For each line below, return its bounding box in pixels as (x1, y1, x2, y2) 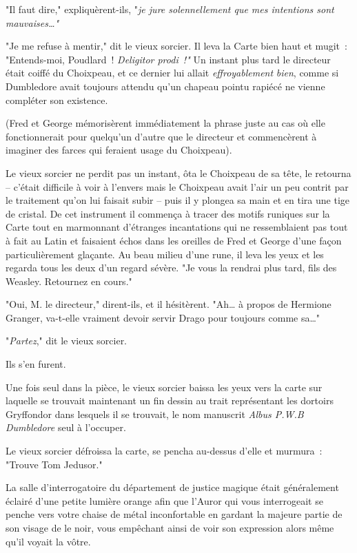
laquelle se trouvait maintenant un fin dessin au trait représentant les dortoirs (6, 393, 334, 408)
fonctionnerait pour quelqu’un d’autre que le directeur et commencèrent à (6, 129, 317, 143)
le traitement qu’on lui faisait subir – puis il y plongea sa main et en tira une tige (6, 193, 349, 207)
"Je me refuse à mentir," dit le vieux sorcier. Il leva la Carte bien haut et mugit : (6, 39, 347, 53)
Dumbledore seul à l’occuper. (6, 420, 126, 435)
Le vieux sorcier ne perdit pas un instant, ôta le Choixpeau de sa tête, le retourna (6, 165, 351, 180)
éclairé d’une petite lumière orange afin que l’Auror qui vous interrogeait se (6, 493, 323, 508)
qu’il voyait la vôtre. (6, 534, 91, 548)
